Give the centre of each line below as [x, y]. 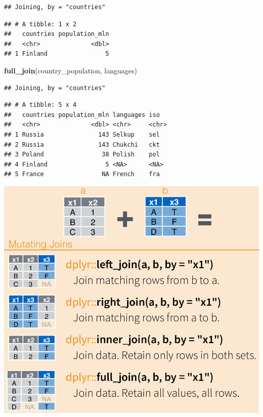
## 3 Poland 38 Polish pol [82, 155]
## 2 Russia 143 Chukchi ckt [82, 144]
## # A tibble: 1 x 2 [40, 24]
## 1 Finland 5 [57, 54]
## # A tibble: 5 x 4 [40, 105]
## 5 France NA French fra [82, 174]
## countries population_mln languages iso [82, 115]
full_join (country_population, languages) [71, 70]
